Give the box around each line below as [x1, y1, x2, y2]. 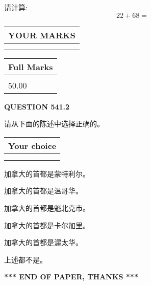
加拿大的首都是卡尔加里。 [4, 220, 90, 230]
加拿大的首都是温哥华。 [4, 185, 83, 196]
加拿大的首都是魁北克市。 [4, 202, 90, 213]
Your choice [8, 139, 57, 151]
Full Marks [8, 60, 53, 73]
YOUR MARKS [8, 29, 75, 41]
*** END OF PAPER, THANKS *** [4, 271, 138, 282]
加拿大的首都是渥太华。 [4, 237, 83, 248]
